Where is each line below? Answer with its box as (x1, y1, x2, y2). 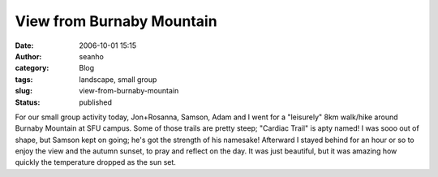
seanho (79, 51, 105, 61)
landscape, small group (79, 74, 157, 84)
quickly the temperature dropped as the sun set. (15, 158, 176, 167)
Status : (15, 97, 41, 107)
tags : (15, 74, 33, 84)
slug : (15, 86, 32, 96)
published (79, 97, 113, 107)
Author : (15, 51, 42, 61)
